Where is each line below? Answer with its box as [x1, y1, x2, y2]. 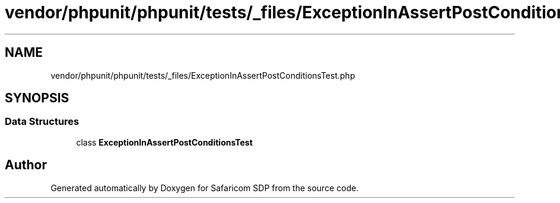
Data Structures [5, 115, 79, 128]
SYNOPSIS [5, 91, 69, 106]
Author [5, 157, 47, 173]
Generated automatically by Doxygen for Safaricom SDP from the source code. [50, 182, 359, 193]
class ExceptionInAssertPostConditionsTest [76, 137, 253, 147]
